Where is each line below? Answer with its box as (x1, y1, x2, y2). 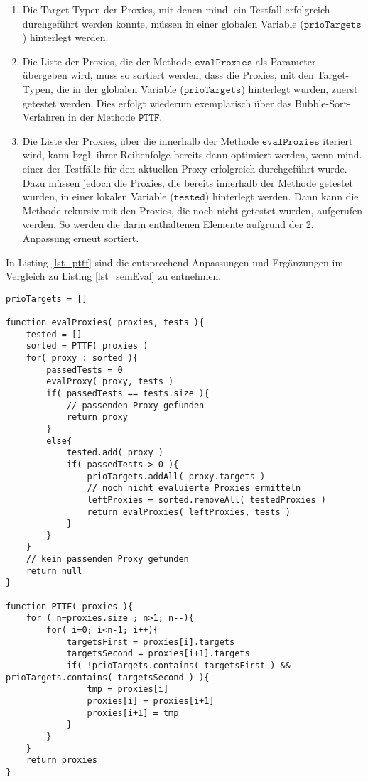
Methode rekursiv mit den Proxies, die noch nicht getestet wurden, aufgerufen (22, 202, 362, 217)
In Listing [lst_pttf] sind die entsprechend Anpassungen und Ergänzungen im (6, 254, 344, 269)
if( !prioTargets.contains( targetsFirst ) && (66, 661, 291, 671)
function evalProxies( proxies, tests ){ (6, 317, 205, 327)
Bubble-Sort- (295, 95, 351, 110)
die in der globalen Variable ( (56, 81, 184, 96)
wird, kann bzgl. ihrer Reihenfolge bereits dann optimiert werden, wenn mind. (22, 147, 362, 162)
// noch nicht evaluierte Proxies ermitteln (87, 483, 301, 494)
